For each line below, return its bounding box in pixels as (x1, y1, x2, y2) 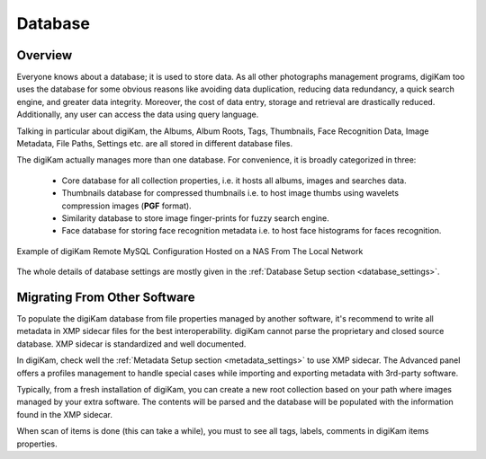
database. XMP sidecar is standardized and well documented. (16, 338, 247, 349)
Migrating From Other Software (16, 289, 195, 305)
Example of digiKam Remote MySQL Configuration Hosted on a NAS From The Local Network (16, 245, 364, 256)
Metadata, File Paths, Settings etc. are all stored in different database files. (16, 138, 293, 149)
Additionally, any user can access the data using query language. (16, 109, 259, 120)
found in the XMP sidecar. (16, 409, 112, 419)
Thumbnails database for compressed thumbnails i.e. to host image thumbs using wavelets (61, 188, 400, 199)
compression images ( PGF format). (61, 200, 193, 211)
